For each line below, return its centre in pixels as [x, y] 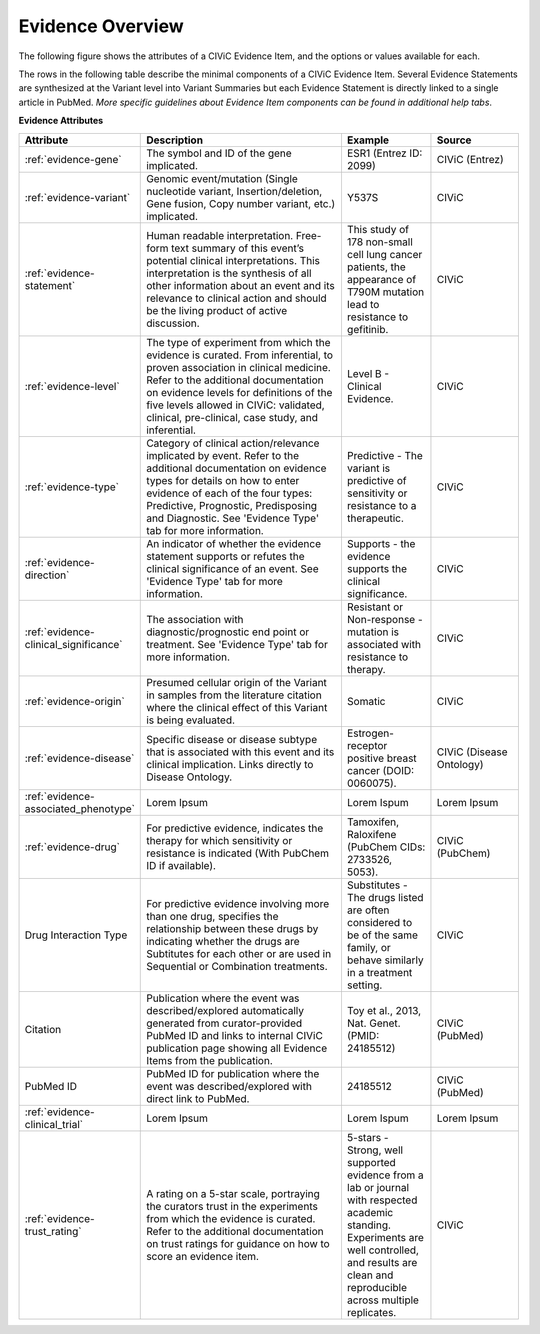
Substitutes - [377, 885]
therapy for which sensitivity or [219, 840]
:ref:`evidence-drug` [72, 847]
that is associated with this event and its [240, 752]
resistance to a [381, 505]
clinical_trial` [54, 1124]
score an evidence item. [203, 1256]
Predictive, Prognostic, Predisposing [232, 505]
